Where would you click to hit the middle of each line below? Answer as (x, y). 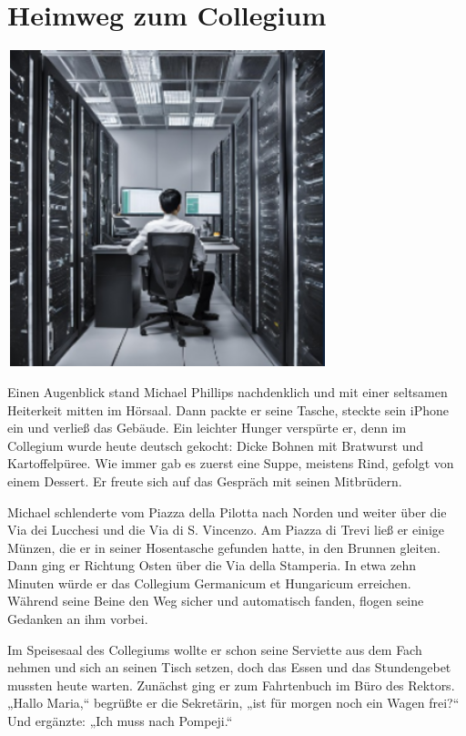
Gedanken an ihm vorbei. (78, 619)
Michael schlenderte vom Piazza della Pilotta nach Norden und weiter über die (227, 511)
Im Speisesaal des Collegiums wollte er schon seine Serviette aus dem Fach (215, 649)
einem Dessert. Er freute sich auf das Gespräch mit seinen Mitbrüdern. (205, 480)
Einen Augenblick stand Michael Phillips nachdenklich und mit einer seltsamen (228, 391)
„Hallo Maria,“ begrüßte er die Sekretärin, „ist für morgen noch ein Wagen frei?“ (233, 703)
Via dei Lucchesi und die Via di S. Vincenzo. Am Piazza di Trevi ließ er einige (226, 530)
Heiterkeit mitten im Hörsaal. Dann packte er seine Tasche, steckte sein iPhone (228, 409)
